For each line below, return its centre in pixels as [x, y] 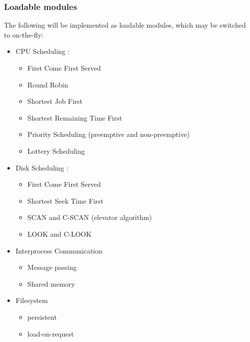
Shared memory [51, 283]
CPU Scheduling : [42, 51]
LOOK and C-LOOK [60, 234]
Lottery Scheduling [56, 150]
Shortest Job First [55, 101]
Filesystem [32, 300]
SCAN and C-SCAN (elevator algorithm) [90, 217]
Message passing [52, 267]
